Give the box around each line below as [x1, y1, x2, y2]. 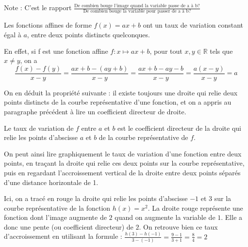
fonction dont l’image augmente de [4, 212, 107, 222]
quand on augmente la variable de [115, 212, 215, 222]
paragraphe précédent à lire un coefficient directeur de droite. [4, 106, 186, 116]
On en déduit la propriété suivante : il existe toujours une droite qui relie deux [4, 87, 238, 97]
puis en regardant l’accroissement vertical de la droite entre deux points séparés [4, 167, 241, 177]
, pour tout [149, 46, 182, 56]
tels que [210, 46, 233, 56]
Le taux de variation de [4, 123, 74, 133]
